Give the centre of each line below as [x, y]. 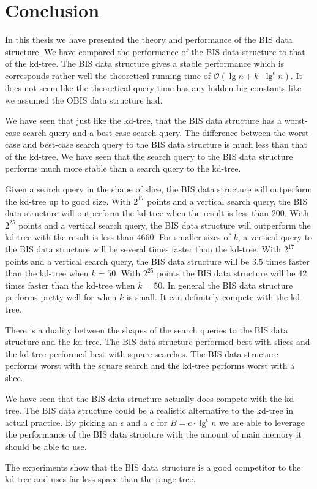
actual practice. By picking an [61, 422]
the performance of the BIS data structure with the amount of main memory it [154, 434]
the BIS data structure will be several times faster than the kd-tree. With [143, 249]
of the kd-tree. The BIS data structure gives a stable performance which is [145, 63]
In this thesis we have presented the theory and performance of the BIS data [149, 40]
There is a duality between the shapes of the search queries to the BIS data [147, 329]
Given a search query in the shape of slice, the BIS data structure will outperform [159, 189]
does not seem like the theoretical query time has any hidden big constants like [153, 87]
